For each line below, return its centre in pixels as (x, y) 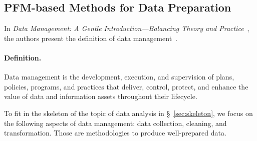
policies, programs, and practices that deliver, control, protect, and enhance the (126, 86)
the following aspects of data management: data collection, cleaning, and (115, 123)
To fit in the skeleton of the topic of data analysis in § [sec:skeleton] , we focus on (128, 113)
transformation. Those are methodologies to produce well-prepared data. (115, 133)
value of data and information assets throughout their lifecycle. (101, 96)
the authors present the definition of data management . (91, 38)
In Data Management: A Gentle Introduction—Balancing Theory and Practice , (127, 28)
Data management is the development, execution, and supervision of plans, (119, 77)
